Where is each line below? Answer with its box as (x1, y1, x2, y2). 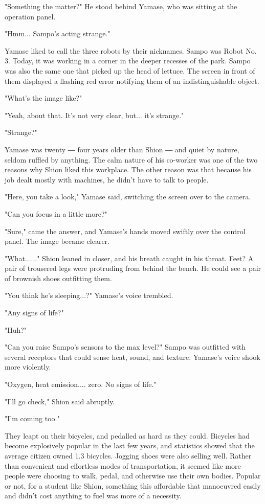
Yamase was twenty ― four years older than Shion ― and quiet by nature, (5, 144, 239, 154)
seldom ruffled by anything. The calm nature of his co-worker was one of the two (5, 154, 258, 165)
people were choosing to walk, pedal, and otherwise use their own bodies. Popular (5, 470, 261, 481)
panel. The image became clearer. (5, 236, 109, 246)
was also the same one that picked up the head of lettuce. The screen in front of (5, 65, 255, 76)
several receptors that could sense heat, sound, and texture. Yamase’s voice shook (5, 351, 260, 362)
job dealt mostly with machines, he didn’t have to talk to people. (5, 174, 209, 185)
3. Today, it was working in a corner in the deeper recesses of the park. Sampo (5, 55, 251, 66)
